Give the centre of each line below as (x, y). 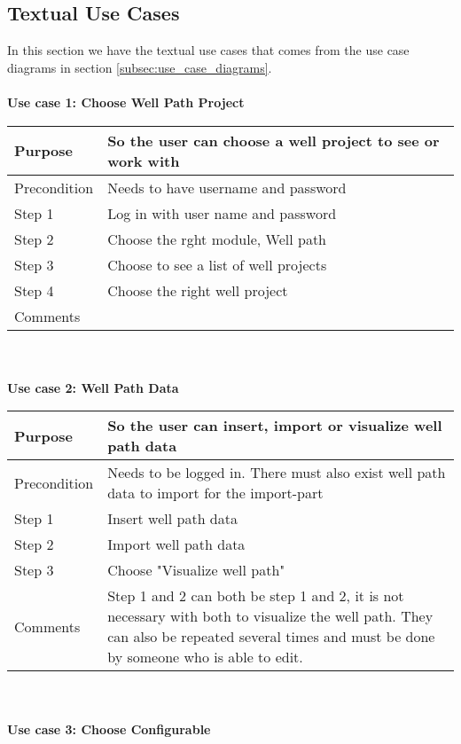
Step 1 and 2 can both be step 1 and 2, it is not (256, 596)
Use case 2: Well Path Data (93, 387)
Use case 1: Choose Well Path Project (126, 102)
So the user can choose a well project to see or (273, 140)
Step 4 (34, 290)
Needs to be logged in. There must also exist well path (277, 473)
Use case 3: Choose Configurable (109, 728)
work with (144, 161)
